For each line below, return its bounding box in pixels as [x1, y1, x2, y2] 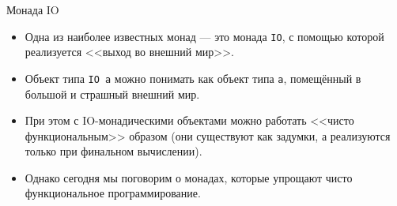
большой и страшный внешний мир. [25, 85, 200, 102]
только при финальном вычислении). [25, 143, 202, 159]
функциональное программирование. [25, 185, 201, 201]
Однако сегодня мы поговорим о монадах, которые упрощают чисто [25, 169, 353, 185]
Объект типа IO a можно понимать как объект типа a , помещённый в [25, 69, 361, 86]
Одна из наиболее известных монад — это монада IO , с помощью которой [25, 28, 384, 44]
